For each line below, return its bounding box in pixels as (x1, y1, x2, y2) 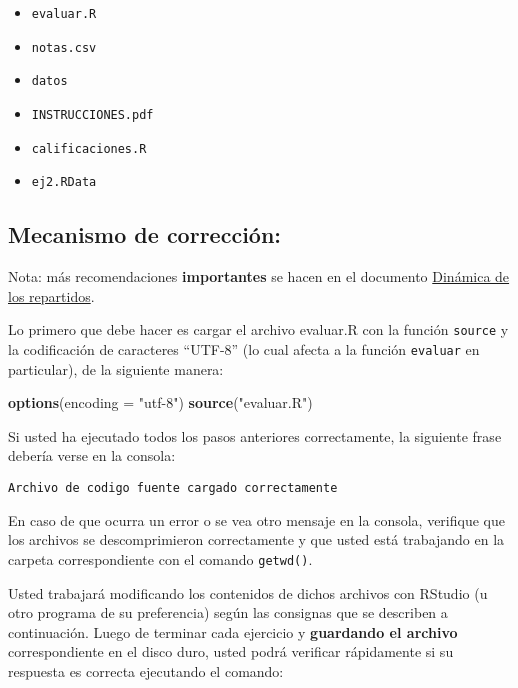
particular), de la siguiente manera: (8, 358, 224, 379)
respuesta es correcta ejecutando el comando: (8, 660, 284, 681)
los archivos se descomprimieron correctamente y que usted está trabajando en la (8, 529, 505, 550)
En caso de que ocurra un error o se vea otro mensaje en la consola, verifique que (8, 509, 505, 530)
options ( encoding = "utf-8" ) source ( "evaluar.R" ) (8, 392, 313, 413)
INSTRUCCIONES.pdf (31, 107, 154, 122)
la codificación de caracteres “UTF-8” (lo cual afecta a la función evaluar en (8, 338, 480, 359)
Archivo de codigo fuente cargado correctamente (8, 481, 338, 496)
